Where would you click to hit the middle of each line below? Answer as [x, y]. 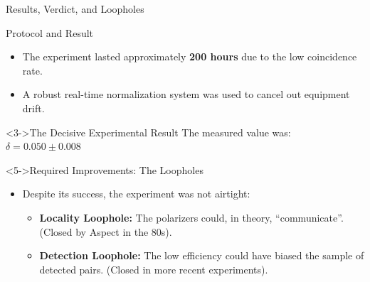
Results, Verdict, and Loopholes [75, 9]
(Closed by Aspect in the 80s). [106, 231]
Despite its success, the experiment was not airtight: [136, 194]
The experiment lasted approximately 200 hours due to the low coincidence [190, 56]
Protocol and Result [50, 32]
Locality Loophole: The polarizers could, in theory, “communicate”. [191, 217]
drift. [33, 108]
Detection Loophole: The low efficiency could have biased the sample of [202, 255]
